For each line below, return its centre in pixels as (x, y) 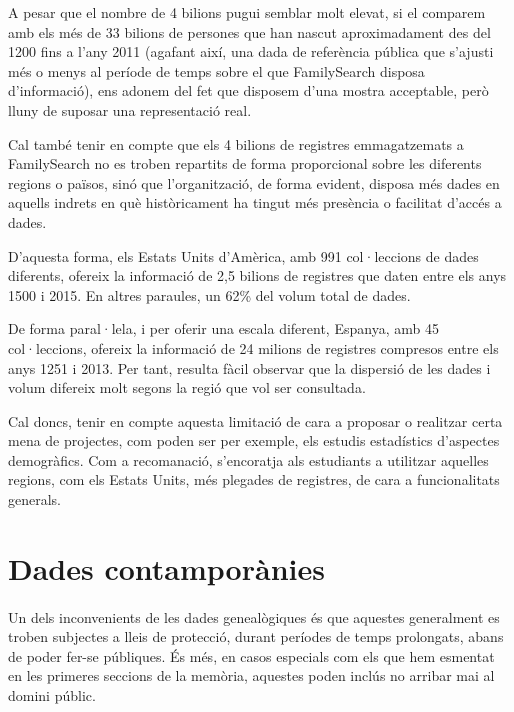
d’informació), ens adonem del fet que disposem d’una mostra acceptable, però (248, 90)
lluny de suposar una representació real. (130, 109)
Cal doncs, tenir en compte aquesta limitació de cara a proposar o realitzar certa (255, 420)
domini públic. (52, 695)
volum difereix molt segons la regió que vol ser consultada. (187, 387)
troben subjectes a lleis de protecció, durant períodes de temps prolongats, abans (256, 636)
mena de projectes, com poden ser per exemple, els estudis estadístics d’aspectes (254, 440)
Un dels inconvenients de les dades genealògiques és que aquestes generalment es (254, 616)
